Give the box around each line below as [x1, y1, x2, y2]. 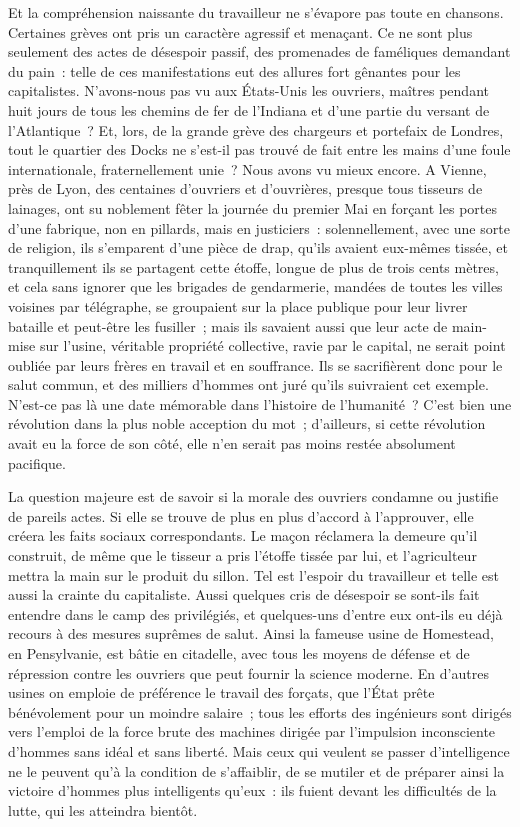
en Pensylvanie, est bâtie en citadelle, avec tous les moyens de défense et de [8, 643, 470, 663]
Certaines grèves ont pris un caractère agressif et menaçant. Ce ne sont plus [8, 21, 473, 42]
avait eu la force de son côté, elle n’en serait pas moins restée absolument [8, 433, 456, 454]
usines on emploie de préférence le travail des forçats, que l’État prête [8, 682, 435, 703]
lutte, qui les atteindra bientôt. [8, 799, 198, 820]
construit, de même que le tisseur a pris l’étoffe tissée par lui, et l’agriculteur [8, 545, 477, 566]
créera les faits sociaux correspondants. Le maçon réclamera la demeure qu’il [8, 525, 478, 546]
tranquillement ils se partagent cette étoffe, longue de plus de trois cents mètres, [8, 256, 499, 277]
